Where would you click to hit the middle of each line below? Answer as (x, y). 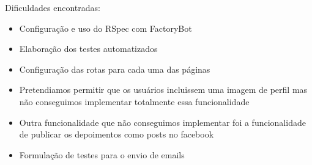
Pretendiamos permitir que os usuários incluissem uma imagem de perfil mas (163, 90)
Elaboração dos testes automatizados (88, 49)
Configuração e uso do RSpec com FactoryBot (106, 28)
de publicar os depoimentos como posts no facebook (117, 134)
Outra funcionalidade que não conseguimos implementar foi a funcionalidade (162, 122)
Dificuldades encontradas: (53, 7)
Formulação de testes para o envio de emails (102, 154)
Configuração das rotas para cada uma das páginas (115, 69)
